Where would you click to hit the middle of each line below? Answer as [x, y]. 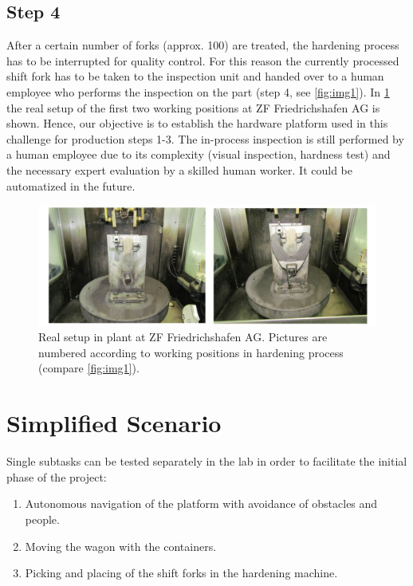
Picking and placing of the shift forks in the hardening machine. [181, 573]
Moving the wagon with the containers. [121, 546]
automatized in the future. [71, 185]
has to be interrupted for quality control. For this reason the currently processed [203, 60]
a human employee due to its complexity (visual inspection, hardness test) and [199, 154]
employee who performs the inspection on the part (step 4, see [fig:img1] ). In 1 [198, 91]
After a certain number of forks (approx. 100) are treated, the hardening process [203, 45]
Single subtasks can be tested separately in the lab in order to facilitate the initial [207, 461]
